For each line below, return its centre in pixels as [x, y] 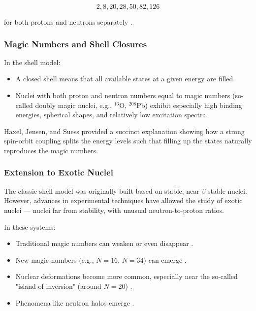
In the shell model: [32, 62]
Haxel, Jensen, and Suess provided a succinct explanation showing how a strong [124, 131]
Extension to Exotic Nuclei [59, 172]
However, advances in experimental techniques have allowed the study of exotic [123, 200]
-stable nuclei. [226, 190]
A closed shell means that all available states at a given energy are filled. [125, 79]
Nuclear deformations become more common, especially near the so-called [127, 276]
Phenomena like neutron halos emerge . [75, 302]
